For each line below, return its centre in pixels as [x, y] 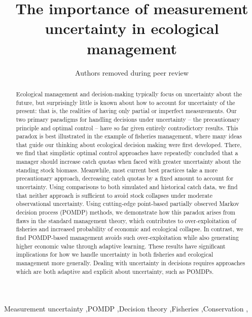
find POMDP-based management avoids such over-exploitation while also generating [127, 238]
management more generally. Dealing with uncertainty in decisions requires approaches [131, 263]
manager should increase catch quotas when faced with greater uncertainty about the [129, 162]
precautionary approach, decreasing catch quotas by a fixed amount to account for [125, 178]
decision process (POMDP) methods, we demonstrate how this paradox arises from [125, 212]
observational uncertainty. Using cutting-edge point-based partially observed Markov [128, 204]
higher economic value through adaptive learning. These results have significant [121, 246]
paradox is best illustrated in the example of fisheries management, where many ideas [129, 136]
